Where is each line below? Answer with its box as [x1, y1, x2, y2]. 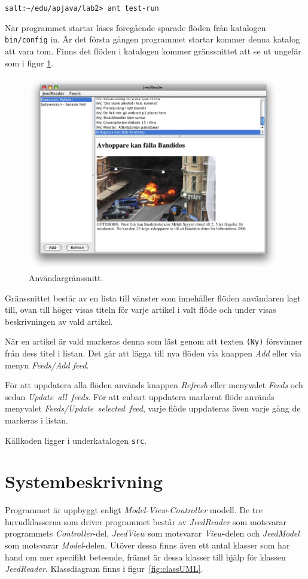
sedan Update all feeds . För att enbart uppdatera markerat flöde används [5, 390, 275, 403]
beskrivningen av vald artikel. [5, 315, 113, 327]
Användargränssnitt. [29, 271, 103, 284]
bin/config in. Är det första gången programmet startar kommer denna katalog [5, 33, 300, 45]
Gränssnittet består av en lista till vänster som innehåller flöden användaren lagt [5, 291, 301, 304]
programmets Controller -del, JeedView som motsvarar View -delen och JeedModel [5, 527, 300, 540]
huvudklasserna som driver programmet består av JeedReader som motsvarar [5, 515, 287, 528]
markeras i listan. [5, 413, 69, 426]
